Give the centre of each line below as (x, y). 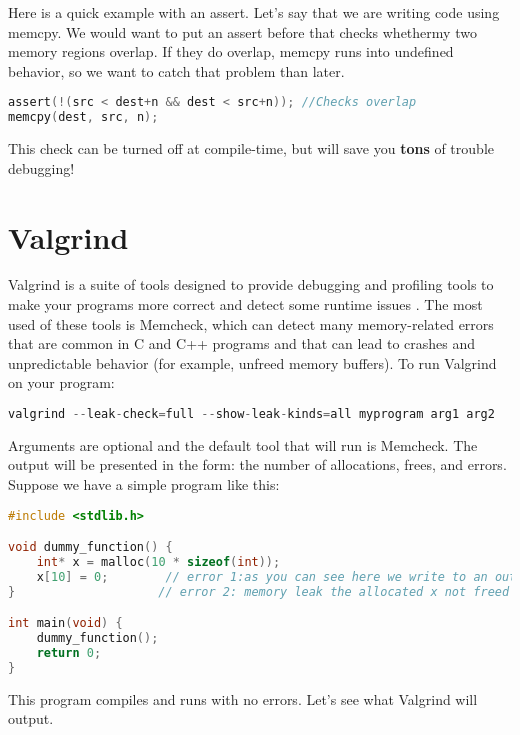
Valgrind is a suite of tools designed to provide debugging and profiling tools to (251, 284)
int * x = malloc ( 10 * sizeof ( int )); (158, 562)
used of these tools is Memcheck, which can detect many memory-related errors (251, 323)
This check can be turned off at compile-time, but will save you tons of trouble (251, 148)
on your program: (61, 382)
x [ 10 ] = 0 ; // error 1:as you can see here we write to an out (276, 576)
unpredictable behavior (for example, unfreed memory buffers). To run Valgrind (252, 362)
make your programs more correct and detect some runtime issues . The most (245, 304)
